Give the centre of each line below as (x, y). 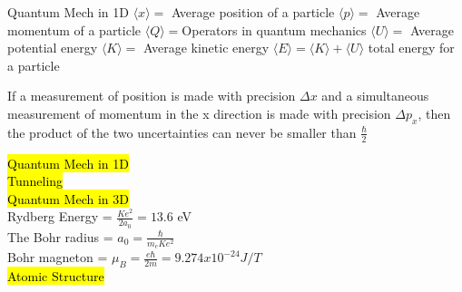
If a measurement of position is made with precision (152, 96)
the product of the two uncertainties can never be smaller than (182, 132)
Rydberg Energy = (60, 216)
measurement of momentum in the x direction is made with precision (199, 113)
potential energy (53, 48)
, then (434, 113)
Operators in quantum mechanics (274, 29)
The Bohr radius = (60, 236)
